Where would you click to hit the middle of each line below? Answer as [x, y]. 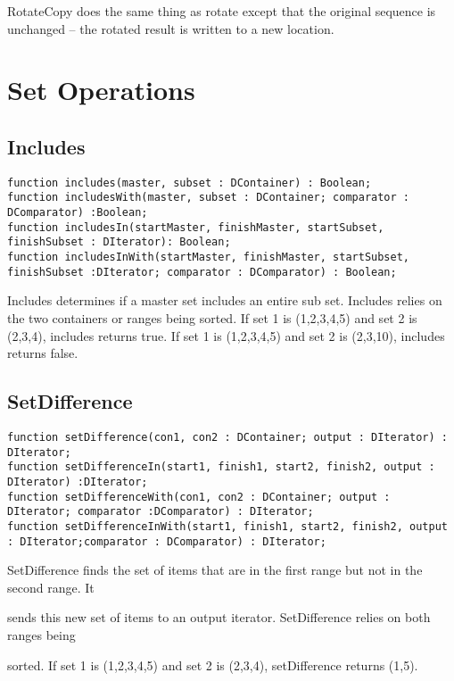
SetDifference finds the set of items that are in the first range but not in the [215, 570]
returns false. [43, 353]
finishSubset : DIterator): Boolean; [119, 242]
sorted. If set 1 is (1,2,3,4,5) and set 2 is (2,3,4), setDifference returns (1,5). [213, 664]
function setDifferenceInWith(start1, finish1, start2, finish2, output [227, 526]
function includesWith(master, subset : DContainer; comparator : [209, 198]
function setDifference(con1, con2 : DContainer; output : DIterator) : [227, 437]
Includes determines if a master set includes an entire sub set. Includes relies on [225, 300]
